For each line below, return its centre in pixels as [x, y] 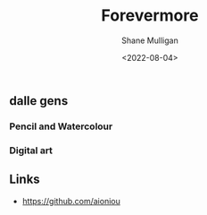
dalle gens [39, 101]
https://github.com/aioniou [71, 201]
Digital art [31, 150]
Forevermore [150, 16]
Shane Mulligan [150, 40]
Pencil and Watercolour [61, 126]
